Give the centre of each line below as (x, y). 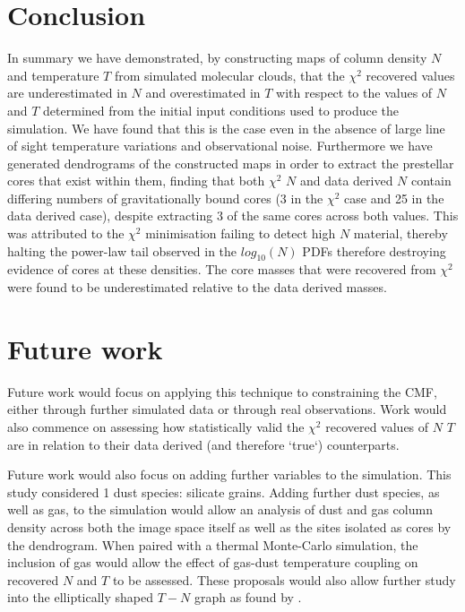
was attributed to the (66, 233)
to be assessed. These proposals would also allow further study (284, 579)
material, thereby (400, 233)
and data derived (346, 181)
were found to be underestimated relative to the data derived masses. (197, 287)
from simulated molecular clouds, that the (229, 75)
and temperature (53, 75)
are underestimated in (67, 93)
